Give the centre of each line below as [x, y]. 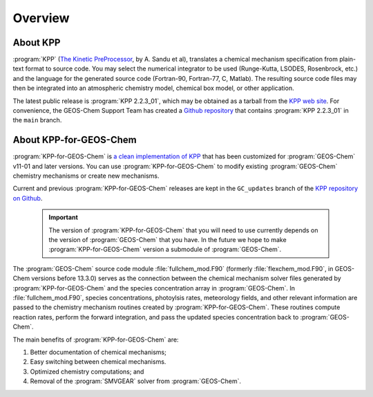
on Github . [28, 198]
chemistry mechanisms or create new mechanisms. [86, 176]
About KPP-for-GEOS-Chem [75, 140]
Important [64, 217]
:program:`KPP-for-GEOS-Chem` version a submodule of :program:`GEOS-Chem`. [165, 250]
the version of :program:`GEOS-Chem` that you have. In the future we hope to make [168, 240]
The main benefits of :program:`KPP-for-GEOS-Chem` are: [96, 340]
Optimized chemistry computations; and [87, 371]
